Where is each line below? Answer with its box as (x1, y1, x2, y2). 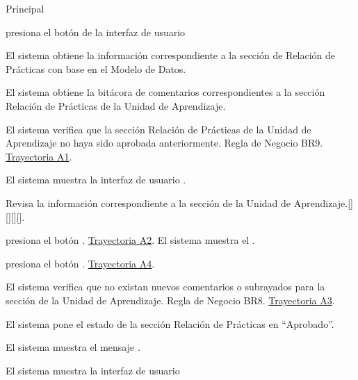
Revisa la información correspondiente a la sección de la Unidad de (6, 195, 291, 210)
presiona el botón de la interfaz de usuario (6, 24, 186, 39)
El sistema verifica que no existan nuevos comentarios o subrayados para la (6, 279, 325, 294)
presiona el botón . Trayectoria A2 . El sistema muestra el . (6, 233, 255, 247)
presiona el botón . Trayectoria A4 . (6, 256, 155, 270)
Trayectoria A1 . (6, 149, 72, 163)
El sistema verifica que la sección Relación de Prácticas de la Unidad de (6, 122, 311, 136)
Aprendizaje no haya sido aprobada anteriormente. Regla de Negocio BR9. (6, 135, 323, 150)
